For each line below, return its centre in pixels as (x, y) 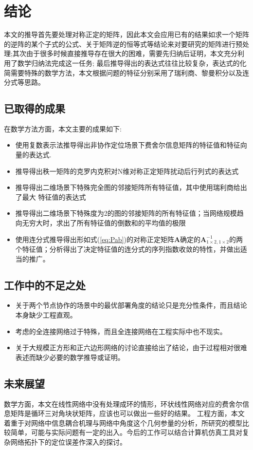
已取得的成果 (35, 108)
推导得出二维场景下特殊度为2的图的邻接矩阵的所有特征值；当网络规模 (126, 213)
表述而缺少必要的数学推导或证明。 (70, 357)
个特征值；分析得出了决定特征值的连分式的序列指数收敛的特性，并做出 (128, 249)
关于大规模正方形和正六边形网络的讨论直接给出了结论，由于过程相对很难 (131, 347)
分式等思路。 (24, 82)
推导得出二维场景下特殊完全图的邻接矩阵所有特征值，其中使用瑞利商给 (128, 187)
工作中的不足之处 (45, 285)
